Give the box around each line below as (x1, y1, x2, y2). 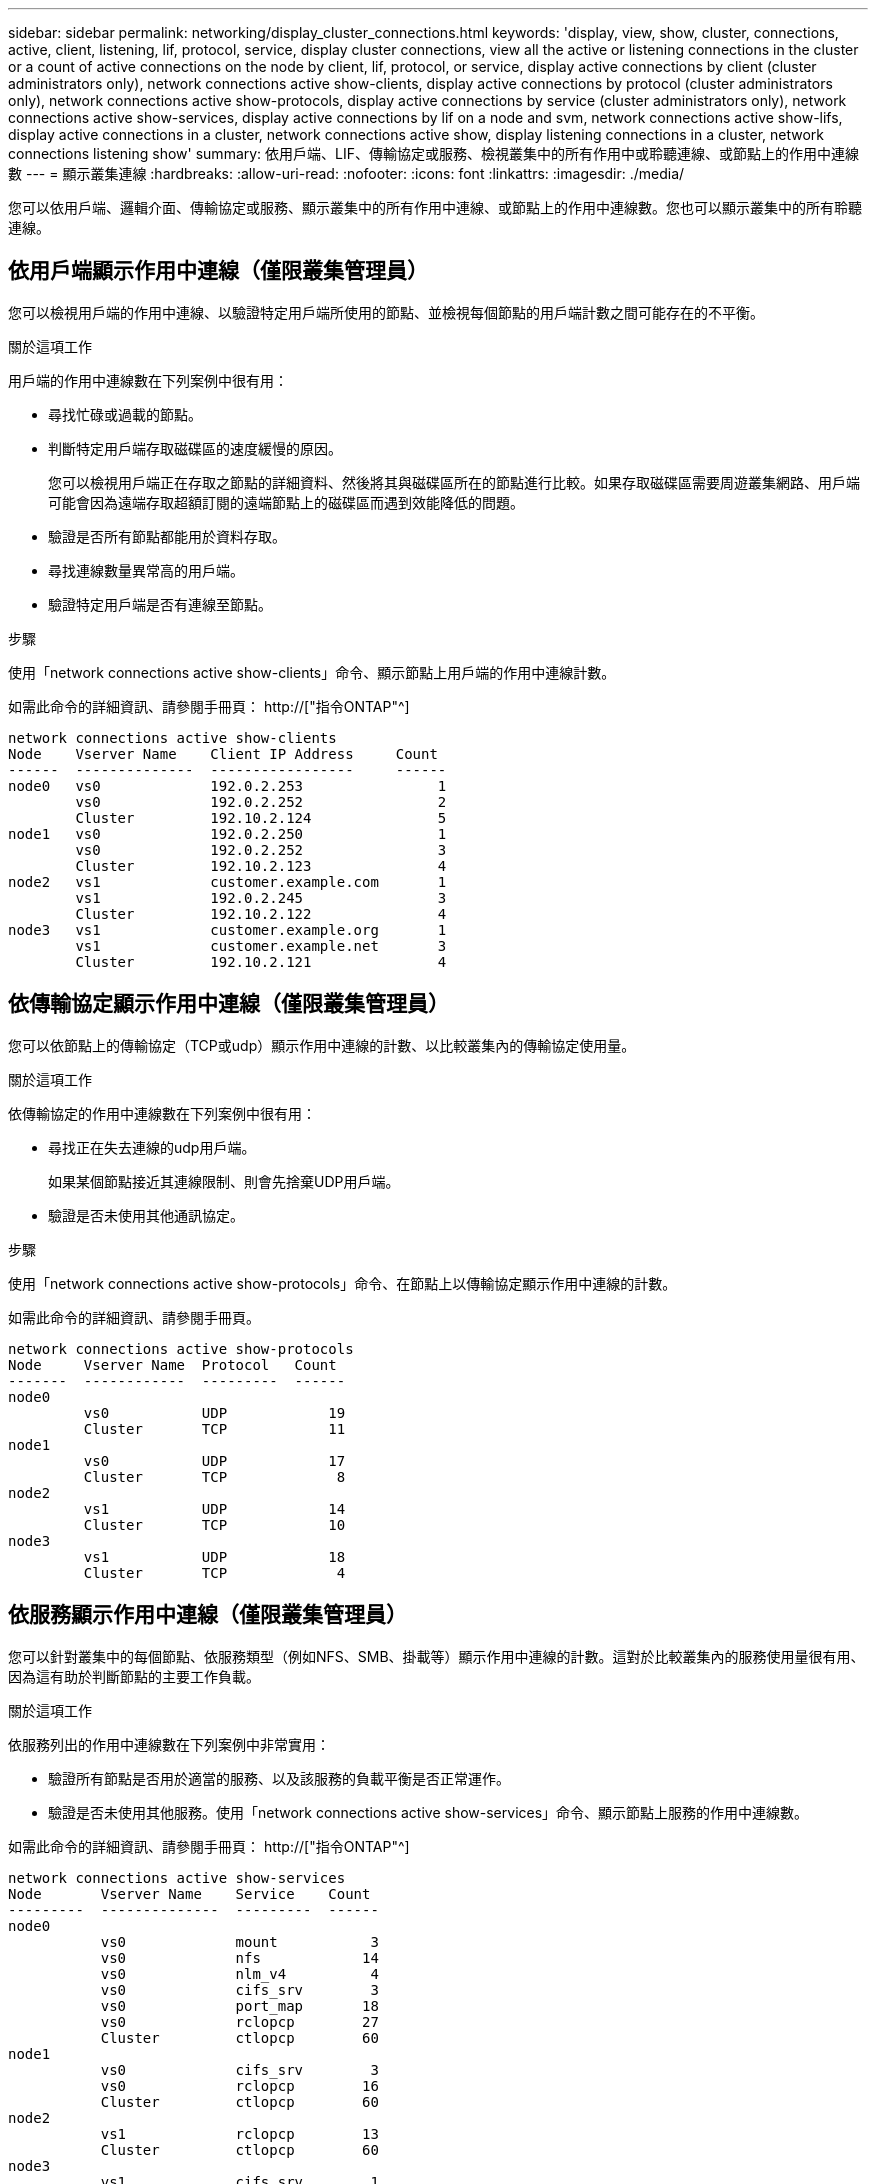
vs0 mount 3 (100, 1933, 379, 1950)
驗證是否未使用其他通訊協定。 (48, 1206, 244, 1224)
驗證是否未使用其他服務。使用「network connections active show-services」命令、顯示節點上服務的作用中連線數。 (48, 1803, 809, 1821)
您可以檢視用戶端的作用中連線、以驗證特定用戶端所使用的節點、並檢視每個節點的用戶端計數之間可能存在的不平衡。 (8, 303, 764, 321)
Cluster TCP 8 (83, 1468, 346, 1485)
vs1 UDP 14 (83, 1500, 346, 1517)
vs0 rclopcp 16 (100, 2077, 379, 2094)
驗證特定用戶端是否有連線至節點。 (48, 595, 272, 613)
